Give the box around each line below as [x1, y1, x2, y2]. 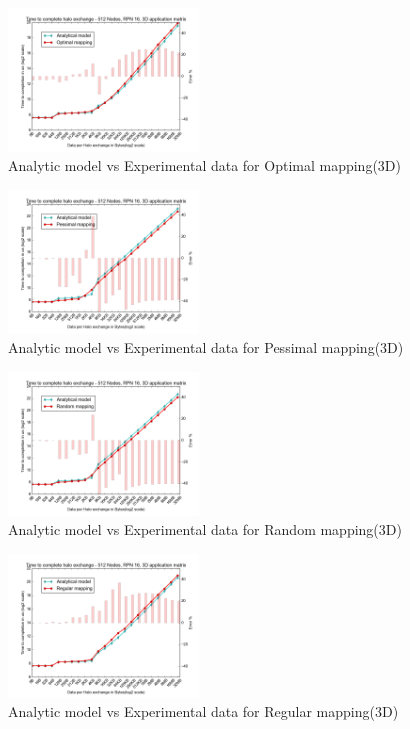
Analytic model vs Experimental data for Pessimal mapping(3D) [8, 337, 404, 358]
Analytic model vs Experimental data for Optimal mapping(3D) [8, 155, 401, 176]
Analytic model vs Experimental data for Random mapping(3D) [8, 519, 402, 540]
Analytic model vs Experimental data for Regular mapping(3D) [8, 701, 399, 722]
